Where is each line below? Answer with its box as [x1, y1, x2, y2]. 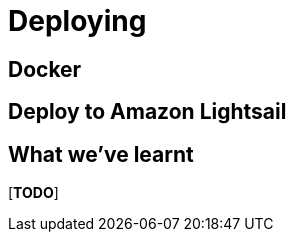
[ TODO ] [8, 184, 59, 202]
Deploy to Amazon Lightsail [8, 99, 287, 125]
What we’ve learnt [8, 141, 194, 167]
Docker [8, 56, 82, 82]
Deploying [8, 4, 147, 38]
